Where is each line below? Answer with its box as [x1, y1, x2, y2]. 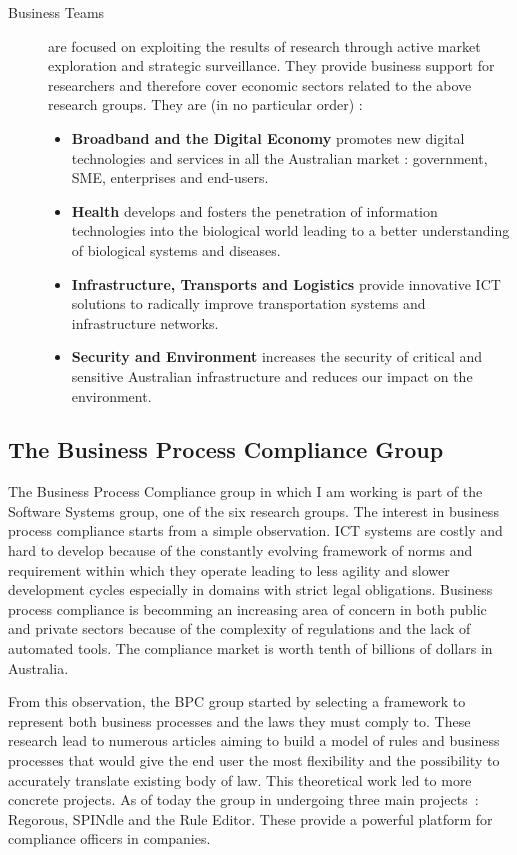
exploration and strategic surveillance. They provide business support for [48, 55, 495, 76]
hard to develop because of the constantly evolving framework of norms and [8, 540, 473, 561]
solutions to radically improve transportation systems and [71, 293, 426, 314]
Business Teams [8, 2, 105, 22]
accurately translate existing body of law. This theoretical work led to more [8, 769, 472, 790]
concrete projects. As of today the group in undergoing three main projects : [8, 789, 479, 810]
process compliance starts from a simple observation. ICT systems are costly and [8, 520, 503, 541]
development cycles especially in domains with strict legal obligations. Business [8, 579, 493, 600]
